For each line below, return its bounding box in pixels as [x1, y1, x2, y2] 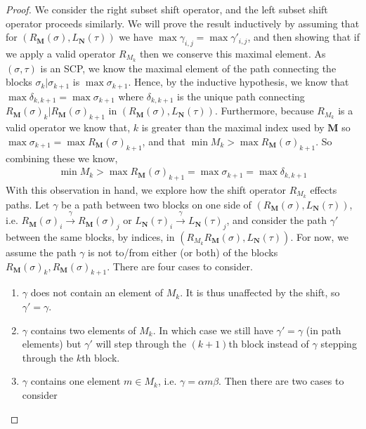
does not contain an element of [30, 285, 164, 300]
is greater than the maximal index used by [141, 120, 325, 135]
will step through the [96, 336, 186, 351]
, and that [142, 133, 186, 148]
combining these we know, [6, 150, 118, 165]
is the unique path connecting [177, 88, 305, 103]
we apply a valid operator [6, 46, 116, 60]
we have [119, 29, 153, 44]
